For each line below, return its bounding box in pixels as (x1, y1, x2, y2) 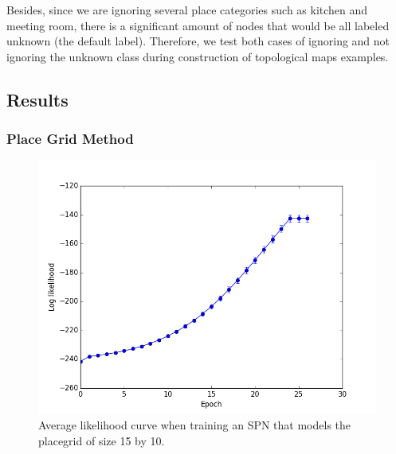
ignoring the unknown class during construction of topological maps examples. (6, 48, 389, 64)
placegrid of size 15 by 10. (38, 432, 165, 448)
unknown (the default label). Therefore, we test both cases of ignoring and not (6, 33, 390, 49)
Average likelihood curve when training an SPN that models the (38, 416, 351, 433)
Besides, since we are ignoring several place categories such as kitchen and (6, 2, 368, 17)
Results (6, 87, 69, 111)
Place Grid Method (6, 129, 134, 149)
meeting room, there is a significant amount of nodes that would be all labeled (6, 17, 390, 33)
